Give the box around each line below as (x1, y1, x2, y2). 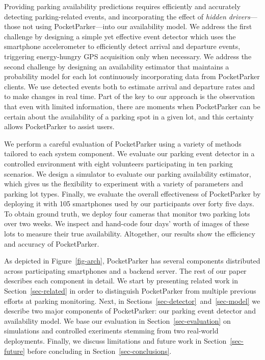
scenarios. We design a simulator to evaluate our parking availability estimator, (4, 168, 251, 179)
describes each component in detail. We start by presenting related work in (4, 275, 238, 286)
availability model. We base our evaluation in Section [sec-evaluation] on (4, 315, 231, 326)
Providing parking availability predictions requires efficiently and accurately (4, 1, 241, 11)
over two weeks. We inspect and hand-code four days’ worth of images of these (4, 218, 249, 229)
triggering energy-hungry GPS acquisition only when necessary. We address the (4, 51, 252, 61)
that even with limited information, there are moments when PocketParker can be (4, 101, 260, 111)
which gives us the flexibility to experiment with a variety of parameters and (4, 178, 243, 189)
